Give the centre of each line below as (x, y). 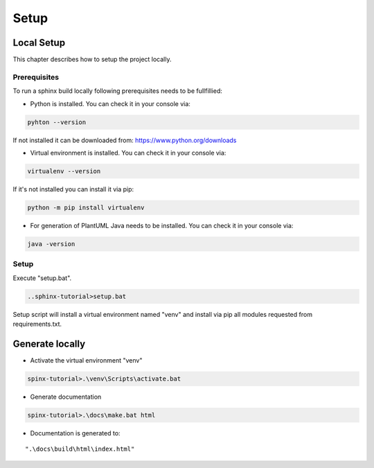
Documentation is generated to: (75, 433)
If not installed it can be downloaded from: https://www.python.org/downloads (125, 140)
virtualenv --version (64, 171)
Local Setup (39, 43)
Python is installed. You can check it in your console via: (110, 103)
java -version (51, 244)
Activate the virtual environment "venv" (86, 360)
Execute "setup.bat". (42, 278)
